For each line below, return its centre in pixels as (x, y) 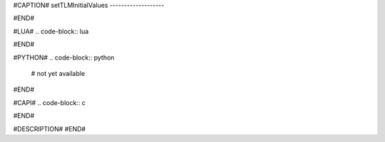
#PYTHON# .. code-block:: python (64, 58)
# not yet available (58, 73)
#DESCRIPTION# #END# (49, 129)
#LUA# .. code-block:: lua (51, 31)
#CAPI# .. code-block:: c (49, 102)
